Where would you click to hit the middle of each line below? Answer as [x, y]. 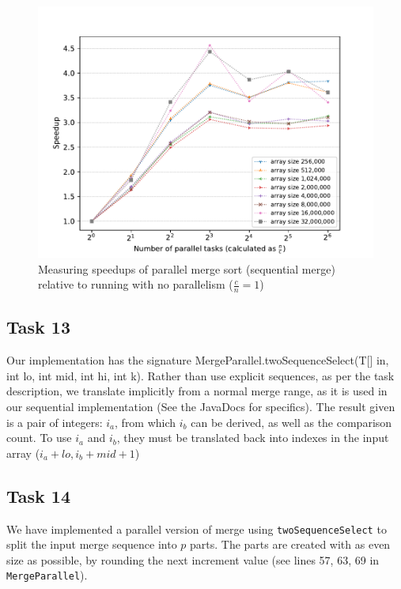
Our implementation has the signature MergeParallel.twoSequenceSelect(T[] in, [198, 360]
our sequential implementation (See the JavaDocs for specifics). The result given [201, 406]
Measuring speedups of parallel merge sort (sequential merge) [187, 268]
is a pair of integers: [55, 422]
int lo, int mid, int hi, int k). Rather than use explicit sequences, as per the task [200, 375]
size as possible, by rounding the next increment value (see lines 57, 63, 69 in [193, 559]
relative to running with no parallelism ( [136, 284]
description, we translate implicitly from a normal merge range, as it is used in [197, 391]
